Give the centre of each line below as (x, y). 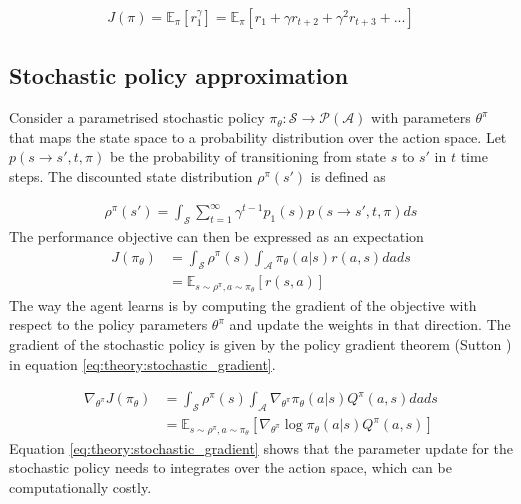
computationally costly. (80, 486)
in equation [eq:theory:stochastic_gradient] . (142, 363)
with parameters (421, 117)
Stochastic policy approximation (179, 75)
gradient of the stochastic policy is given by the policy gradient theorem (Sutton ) (260, 344)
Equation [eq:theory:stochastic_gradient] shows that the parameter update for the (261, 447)
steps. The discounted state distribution (131, 176)
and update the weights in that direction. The (370, 324)
